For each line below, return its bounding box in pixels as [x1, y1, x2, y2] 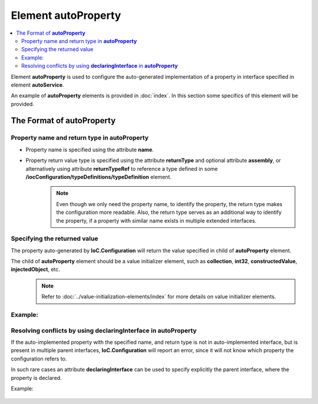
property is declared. [11, 374, 62, 381]
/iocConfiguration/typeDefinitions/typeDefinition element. [25, 174, 172, 180]
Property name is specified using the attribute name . [25, 146, 154, 153]
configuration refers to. [11, 355, 67, 362]
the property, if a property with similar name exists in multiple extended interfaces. [56, 217, 257, 224]
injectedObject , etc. [11, 266, 60, 273]
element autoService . [11, 81, 64, 88]
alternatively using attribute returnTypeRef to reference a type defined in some [25, 165, 218, 172]
